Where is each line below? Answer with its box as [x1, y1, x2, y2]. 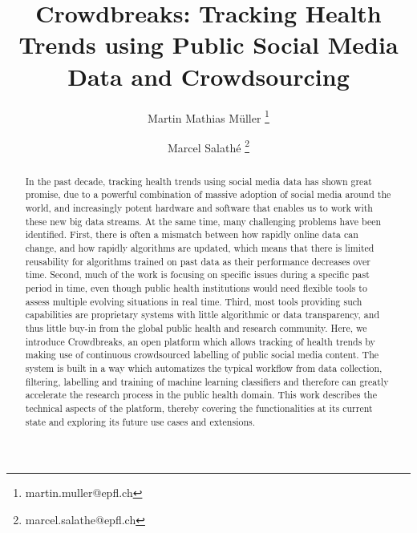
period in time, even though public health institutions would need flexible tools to [25, 281, 367, 295]
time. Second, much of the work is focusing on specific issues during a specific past [25, 268, 370, 281]
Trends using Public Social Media [18, 28, 399, 61]
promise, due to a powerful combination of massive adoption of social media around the [25, 188, 391, 201]
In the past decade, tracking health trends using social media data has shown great [25, 174, 372, 188]
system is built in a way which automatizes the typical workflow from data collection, [25, 361, 383, 374]
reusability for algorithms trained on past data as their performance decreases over [25, 254, 370, 268]
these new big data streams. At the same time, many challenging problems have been [25, 214, 382, 228]
